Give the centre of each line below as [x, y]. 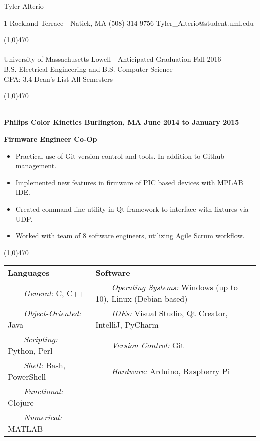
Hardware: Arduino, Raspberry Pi [171, 371]
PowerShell [27, 377]
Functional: [44, 391]
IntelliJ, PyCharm [127, 325]
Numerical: [43, 417]
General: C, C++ [55, 293]
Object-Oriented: [53, 313]
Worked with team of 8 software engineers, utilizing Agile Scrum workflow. [130, 236]
